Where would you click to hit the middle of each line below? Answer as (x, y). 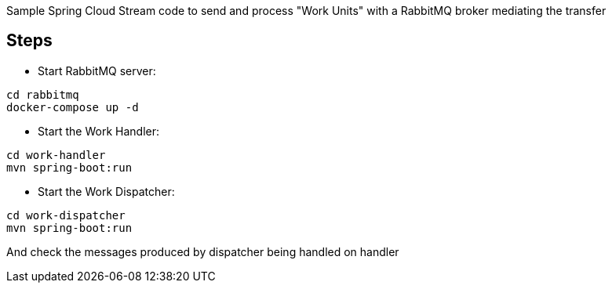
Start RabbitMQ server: (97, 70)
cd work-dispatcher (66, 215)
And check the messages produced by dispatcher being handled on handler (203, 251)
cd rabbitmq (43, 94)
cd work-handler (56, 155)
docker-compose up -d (73, 107)
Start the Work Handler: (99, 131)
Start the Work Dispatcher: (106, 191)
